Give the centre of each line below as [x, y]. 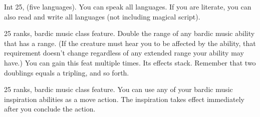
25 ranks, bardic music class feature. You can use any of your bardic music [118, 89]
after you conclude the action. [50, 109]
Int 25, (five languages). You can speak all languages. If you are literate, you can [128, 6]
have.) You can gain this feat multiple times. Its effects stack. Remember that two [130, 62]
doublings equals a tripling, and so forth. [67, 72]
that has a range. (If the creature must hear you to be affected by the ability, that [130, 43]
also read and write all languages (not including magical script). [102, 16]
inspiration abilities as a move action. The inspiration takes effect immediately [124, 99]
